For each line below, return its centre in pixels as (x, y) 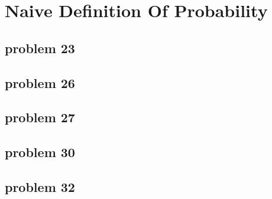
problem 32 (40, 186)
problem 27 (40, 117)
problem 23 (40, 48)
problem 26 (40, 82)
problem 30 (40, 152)
